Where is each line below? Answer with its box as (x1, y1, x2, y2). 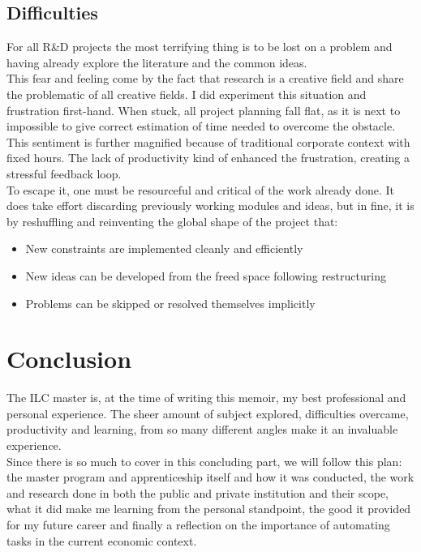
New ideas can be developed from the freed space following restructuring (25, 267, 386, 284)
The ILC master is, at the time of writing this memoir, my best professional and (6, 389, 406, 406)
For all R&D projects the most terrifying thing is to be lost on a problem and (6, 38, 393, 55)
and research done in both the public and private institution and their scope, (6, 484, 389, 501)
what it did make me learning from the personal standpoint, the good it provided (6, 500, 411, 517)
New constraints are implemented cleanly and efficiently (25, 240, 303, 257)
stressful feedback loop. (6, 165, 122, 182)
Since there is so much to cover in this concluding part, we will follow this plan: (6, 452, 402, 469)
